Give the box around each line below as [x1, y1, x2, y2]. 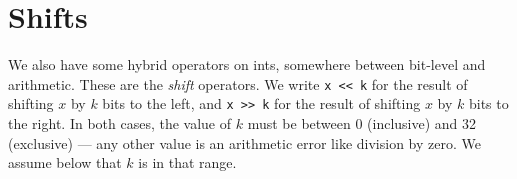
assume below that [8, 152, 122, 173]
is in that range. [138, 152, 237, 173]
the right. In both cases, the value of [8, 113, 232, 134]
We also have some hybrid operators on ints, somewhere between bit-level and [8, 54, 486, 75]
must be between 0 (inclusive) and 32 [247, 113, 477, 134]
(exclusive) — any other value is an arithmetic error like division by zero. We [8, 132, 481, 153]
